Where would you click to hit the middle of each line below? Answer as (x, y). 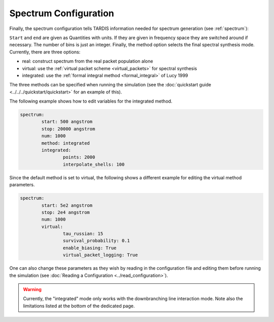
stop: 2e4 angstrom (65, 212)
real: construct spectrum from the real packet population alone (88, 61)
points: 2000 (79, 157)
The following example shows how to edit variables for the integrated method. (91, 101)
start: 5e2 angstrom (67, 205)
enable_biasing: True (90, 248)
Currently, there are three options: (45, 52)
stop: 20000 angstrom (68, 129)
